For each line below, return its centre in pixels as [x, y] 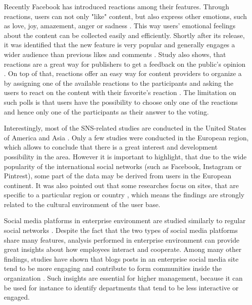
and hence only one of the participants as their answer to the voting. [107, 111]
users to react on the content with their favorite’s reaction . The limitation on [120, 92]
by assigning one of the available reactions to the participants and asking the [119, 83]
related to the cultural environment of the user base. [82, 204]
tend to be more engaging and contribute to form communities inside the [113, 268]
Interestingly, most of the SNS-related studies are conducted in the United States [125, 128]
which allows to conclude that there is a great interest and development [111, 147]
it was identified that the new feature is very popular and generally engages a [120, 45]
